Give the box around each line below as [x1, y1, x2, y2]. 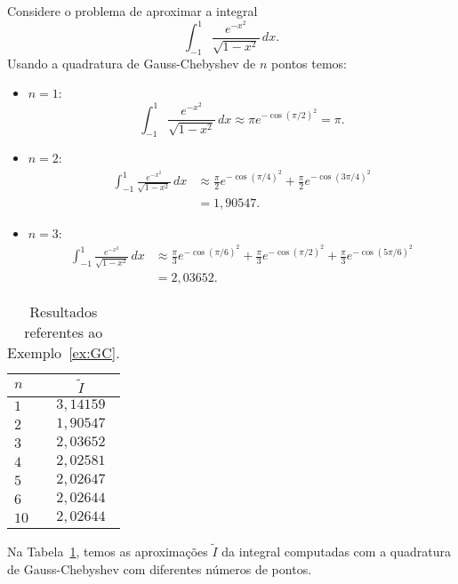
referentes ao [24, 322, 103, 343]
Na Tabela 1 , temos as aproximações [7, 541, 208, 560]
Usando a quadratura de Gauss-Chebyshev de [7, 53, 256, 72]
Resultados [29, 301, 98, 323]
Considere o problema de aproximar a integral [7, 2, 258, 20]
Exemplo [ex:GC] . [7, 342, 120, 364]
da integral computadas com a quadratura [221, 541, 451, 560]
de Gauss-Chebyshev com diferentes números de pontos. [7, 559, 312, 578]
